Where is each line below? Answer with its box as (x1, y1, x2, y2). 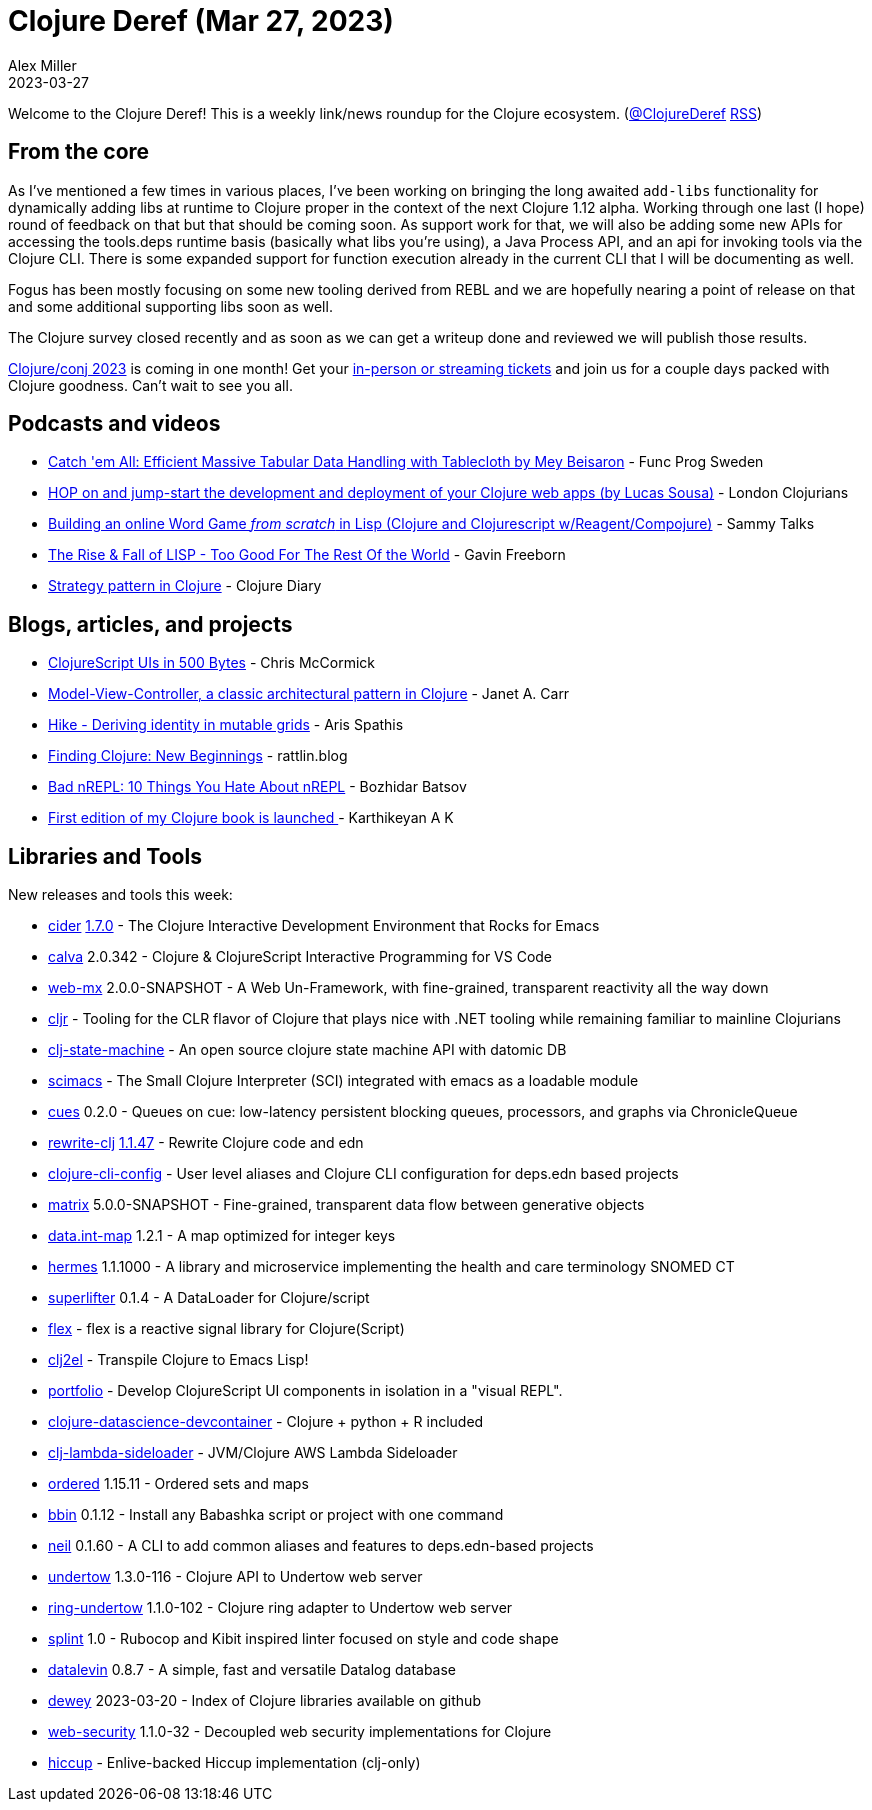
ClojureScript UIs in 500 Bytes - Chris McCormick (48, 654, 376, 672)
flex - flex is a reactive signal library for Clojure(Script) (48, 1320, 405, 1338)
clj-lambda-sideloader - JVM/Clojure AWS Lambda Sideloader (48, 1444, 458, 1462)
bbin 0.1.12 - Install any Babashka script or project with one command (48, 1506, 504, 1524)
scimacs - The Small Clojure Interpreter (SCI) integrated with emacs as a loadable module (48, 1072, 639, 1090)
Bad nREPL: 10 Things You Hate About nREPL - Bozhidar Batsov (48, 778, 467, 796)
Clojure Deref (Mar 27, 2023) (8, 4, 394, 38)
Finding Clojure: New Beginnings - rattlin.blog (48, 747, 348, 765)
